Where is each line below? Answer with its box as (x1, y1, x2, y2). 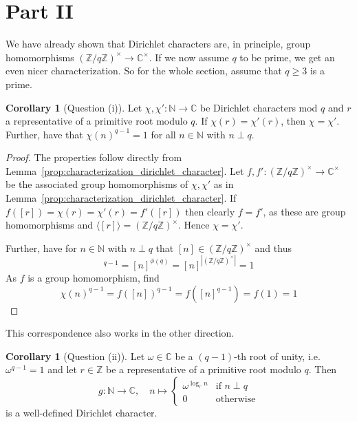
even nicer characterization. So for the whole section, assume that (6, 63, 282, 78)
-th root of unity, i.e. (234, 348, 321, 363)
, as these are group (263, 204, 346, 218)
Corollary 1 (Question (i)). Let (6, 100, 142, 114)
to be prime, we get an (239, 50, 335, 64)
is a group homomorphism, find (28, 270, 160, 284)
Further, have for (6, 240, 77, 255)
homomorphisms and (6, 218, 93, 232)
